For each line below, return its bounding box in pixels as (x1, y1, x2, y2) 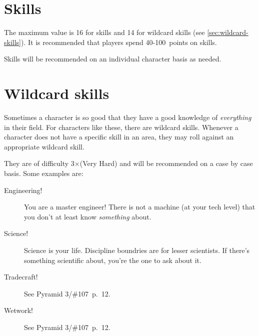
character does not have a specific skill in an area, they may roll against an (4, 131, 234, 142)
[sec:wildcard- (207, 27, 248, 37)
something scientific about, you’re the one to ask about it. (24, 254, 201, 265)
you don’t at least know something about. (24, 211, 151, 221)
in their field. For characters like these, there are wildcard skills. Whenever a (4, 121, 238, 132)
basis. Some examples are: (4, 168, 83, 178)
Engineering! (4, 184, 42, 195)
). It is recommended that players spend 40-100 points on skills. (21, 36, 217, 47)
